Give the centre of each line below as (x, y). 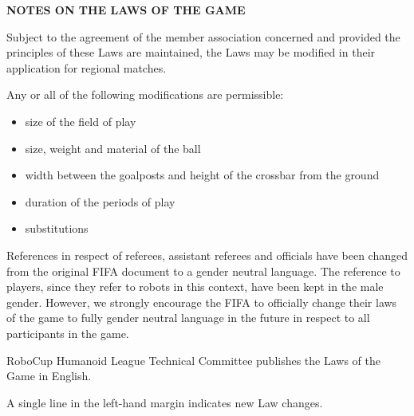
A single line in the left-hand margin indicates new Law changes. (165, 402)
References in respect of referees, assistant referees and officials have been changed (207, 255)
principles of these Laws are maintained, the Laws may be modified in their (191, 52)
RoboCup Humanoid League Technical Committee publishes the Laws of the (194, 360)
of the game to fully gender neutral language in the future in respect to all (188, 318)
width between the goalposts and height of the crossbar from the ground (202, 175)
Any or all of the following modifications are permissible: (145, 94)
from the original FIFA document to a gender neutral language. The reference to (203, 271)
